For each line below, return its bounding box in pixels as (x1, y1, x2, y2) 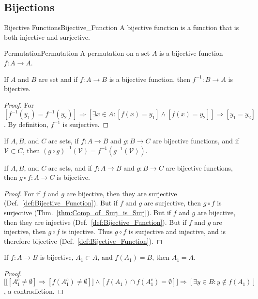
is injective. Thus (62, 226, 113, 236)
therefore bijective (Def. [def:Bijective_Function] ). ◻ (4, 236, 163, 246)
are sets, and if (48, 162, 92, 173)
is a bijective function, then (109, 74, 190, 84)
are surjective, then (144, 198, 201, 208)
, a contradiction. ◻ (4, 286, 64, 296)
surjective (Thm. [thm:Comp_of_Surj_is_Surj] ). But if (4, 207, 171, 217)
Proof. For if (4, 188, 40, 198)
